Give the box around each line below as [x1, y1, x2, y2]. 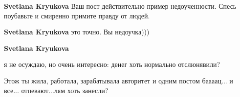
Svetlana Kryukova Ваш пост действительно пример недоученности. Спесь [4, 1, 237, 11]
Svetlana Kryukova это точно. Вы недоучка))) [4, 27, 150, 37]
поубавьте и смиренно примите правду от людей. [4, 10, 150, 20]
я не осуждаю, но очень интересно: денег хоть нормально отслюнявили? [4, 59, 220, 69]
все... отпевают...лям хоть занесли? [4, 85, 109, 95]
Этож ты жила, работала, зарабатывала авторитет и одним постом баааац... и [4, 75, 233, 85]
